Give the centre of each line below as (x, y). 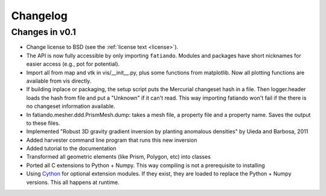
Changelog (39, 16)
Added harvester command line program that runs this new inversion (112, 140)
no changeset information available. (71, 106)
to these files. (43, 123)
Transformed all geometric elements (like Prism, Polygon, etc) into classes (119, 157)
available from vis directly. (59, 81)
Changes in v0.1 (44, 32)
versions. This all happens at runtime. (73, 182)
